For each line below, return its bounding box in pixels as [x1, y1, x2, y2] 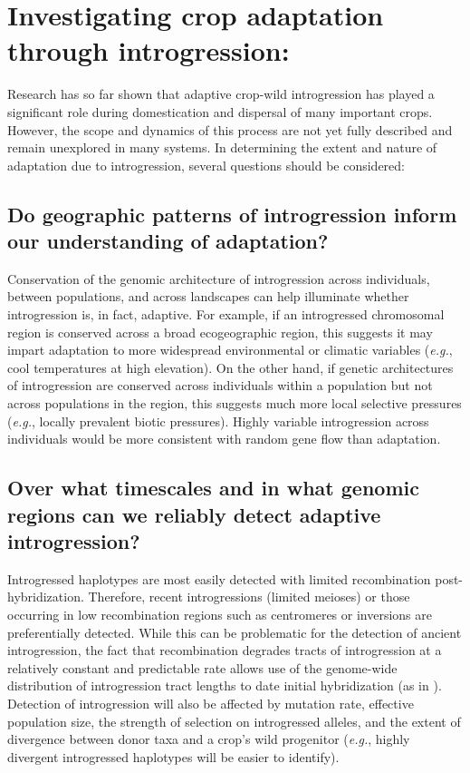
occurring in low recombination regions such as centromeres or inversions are [7, 604, 432, 623]
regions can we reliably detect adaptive [7, 500, 381, 528]
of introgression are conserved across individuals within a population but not [7, 376, 433, 395]
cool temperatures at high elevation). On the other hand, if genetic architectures [7, 357, 454, 377]
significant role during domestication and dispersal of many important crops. [7, 102, 433, 121]
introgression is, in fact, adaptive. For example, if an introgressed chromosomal [7, 305, 445, 324]
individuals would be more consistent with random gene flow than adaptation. [7, 429, 441, 448]
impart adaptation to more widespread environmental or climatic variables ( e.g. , [7, 340, 453, 359]
